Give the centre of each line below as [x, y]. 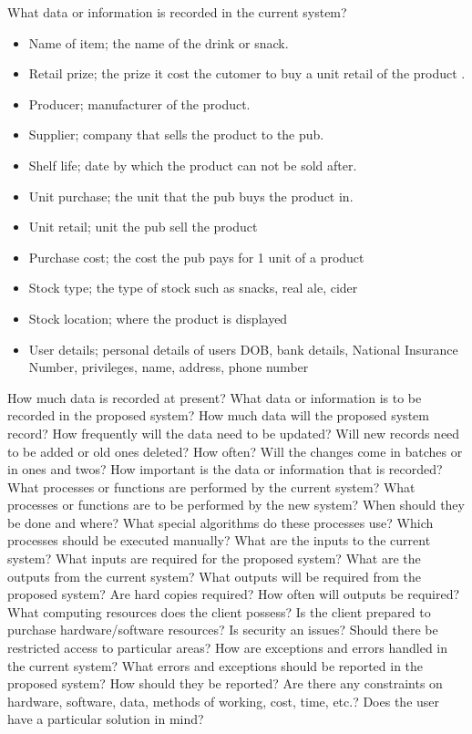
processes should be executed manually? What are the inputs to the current [219, 540]
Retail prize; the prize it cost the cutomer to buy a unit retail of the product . [247, 73]
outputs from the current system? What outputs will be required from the [215, 576]
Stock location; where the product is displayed [158, 318]
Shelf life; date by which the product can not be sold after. [193, 165]
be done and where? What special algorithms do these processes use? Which [221, 522]
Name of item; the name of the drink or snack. [159, 42]
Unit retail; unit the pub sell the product [143, 227]
